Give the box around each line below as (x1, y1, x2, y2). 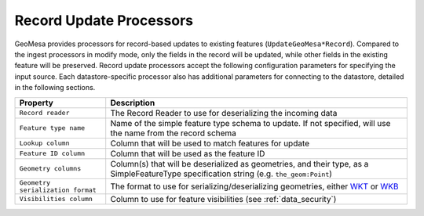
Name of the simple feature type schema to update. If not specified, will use (110, 117, 391, 128)
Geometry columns (19, 164, 82, 172)
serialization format (19, 185, 97, 194)
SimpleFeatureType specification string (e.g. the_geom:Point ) (110, 168, 333, 179)
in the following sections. (14, 83, 96, 92)
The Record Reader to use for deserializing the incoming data (110, 107, 338, 118)
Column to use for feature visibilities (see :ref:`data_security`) (110, 193, 337, 204)
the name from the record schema (110, 128, 237, 139)
